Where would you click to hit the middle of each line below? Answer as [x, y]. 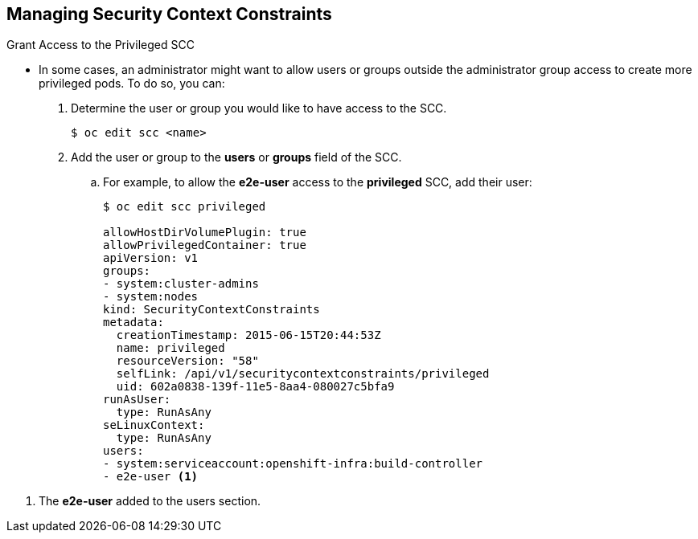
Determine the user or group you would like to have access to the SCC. [259, 108]
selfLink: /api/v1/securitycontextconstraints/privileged [303, 374]
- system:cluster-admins [181, 284]
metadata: [133, 323]
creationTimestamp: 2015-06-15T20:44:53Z [248, 335]
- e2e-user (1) [151, 477]
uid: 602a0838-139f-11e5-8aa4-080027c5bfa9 [255, 387]
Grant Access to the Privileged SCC [101, 45]
